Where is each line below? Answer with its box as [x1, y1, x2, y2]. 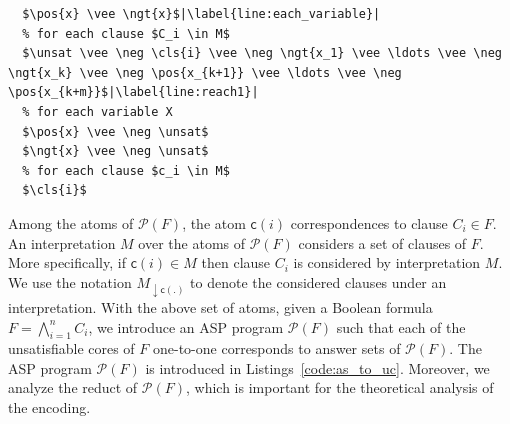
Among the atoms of [8, 212, 134, 233]
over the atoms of [138, 232, 246, 253]
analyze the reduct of [8, 377, 138, 398]
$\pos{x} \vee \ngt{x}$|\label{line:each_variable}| [22, 7, 381, 21]
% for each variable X [22, 104, 173, 119]
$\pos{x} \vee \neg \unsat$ [22, 124, 209, 139]
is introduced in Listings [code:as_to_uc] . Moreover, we [145, 357, 490, 378]
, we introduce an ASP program [88, 316, 284, 337]
